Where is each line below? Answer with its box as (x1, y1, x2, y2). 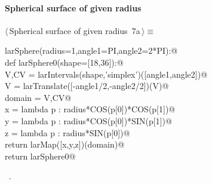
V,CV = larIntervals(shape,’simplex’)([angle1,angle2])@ (5, 68, 208, 80)
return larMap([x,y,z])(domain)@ (5, 138, 125, 151)
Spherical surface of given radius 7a (9, 24, 140, 36)
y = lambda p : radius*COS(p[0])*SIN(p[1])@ (5, 114, 172, 127)
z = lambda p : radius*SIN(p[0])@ (5, 126, 130, 139)
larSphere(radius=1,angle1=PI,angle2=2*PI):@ (5, 44, 178, 57)
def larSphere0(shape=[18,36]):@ (5, 56, 124, 68)
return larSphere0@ (5, 149, 76, 162)
